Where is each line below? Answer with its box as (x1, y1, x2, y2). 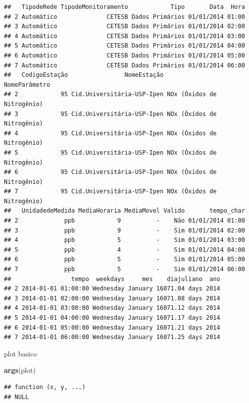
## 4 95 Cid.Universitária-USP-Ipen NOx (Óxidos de (4, 129, 217, 137)
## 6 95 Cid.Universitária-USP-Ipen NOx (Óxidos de (4, 169, 217, 176)
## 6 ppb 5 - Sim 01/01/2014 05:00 (4, 256, 245, 263)
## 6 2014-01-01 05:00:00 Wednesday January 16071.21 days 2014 (4, 324, 220, 331)
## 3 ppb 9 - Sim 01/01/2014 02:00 (4, 227, 245, 234)
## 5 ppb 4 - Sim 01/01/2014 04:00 (4, 246, 245, 253)
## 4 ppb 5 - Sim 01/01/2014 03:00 (4, 236, 245, 244)
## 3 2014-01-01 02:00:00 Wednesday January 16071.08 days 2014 (4, 294, 220, 302)
